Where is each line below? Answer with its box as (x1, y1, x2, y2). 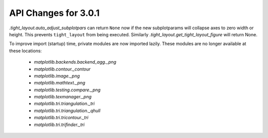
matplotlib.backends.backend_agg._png (34, 59, 117, 65)
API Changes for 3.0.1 (9, 7, 100, 18)
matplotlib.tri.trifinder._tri (34, 122, 85, 128)
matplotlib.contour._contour (34, 66, 91, 72)
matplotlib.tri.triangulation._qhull (34, 107, 101, 114)
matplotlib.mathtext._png (34, 80, 85, 86)
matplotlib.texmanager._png (34, 94, 92, 100)
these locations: (9, 48, 42, 54)
